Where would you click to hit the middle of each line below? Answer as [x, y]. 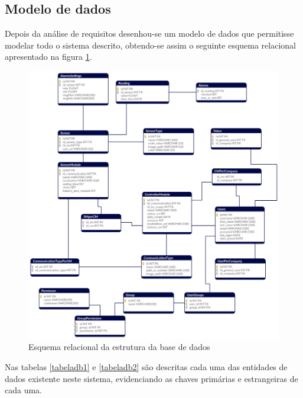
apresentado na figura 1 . [48, 57]
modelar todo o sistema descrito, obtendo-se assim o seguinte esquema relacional [150, 45]
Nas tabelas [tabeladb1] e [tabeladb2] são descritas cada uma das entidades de [146, 366]
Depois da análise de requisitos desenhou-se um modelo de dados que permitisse [149, 33]
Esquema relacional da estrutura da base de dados [119, 347]
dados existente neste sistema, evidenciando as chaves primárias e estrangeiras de [151, 378]
